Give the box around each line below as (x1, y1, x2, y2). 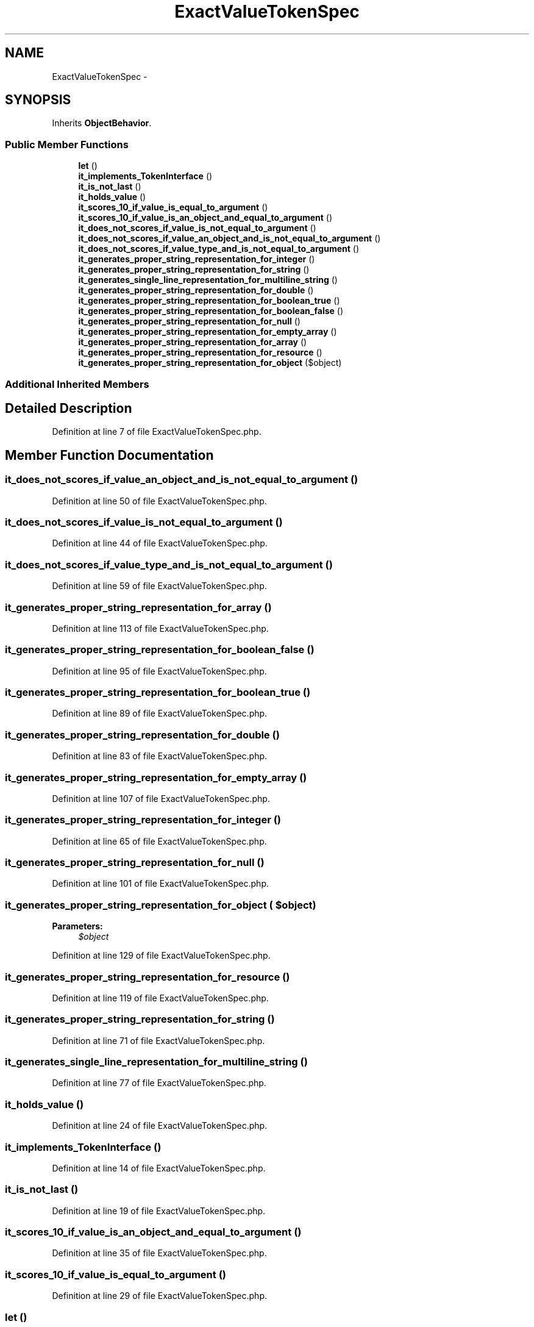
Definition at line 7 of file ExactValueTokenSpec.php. (52, 426, 262, 437)
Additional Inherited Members (5, 377, 149, 390)
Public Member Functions (5, 138, 129, 151)
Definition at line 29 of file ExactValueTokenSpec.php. (52, 1290, 267, 1301)
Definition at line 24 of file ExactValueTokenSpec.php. (52, 1120, 268, 1131)
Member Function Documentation (5, 447, 214, 463)
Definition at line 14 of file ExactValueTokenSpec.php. (52, 1162, 266, 1173)
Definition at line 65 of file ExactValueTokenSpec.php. (52, 835, 267, 846)
